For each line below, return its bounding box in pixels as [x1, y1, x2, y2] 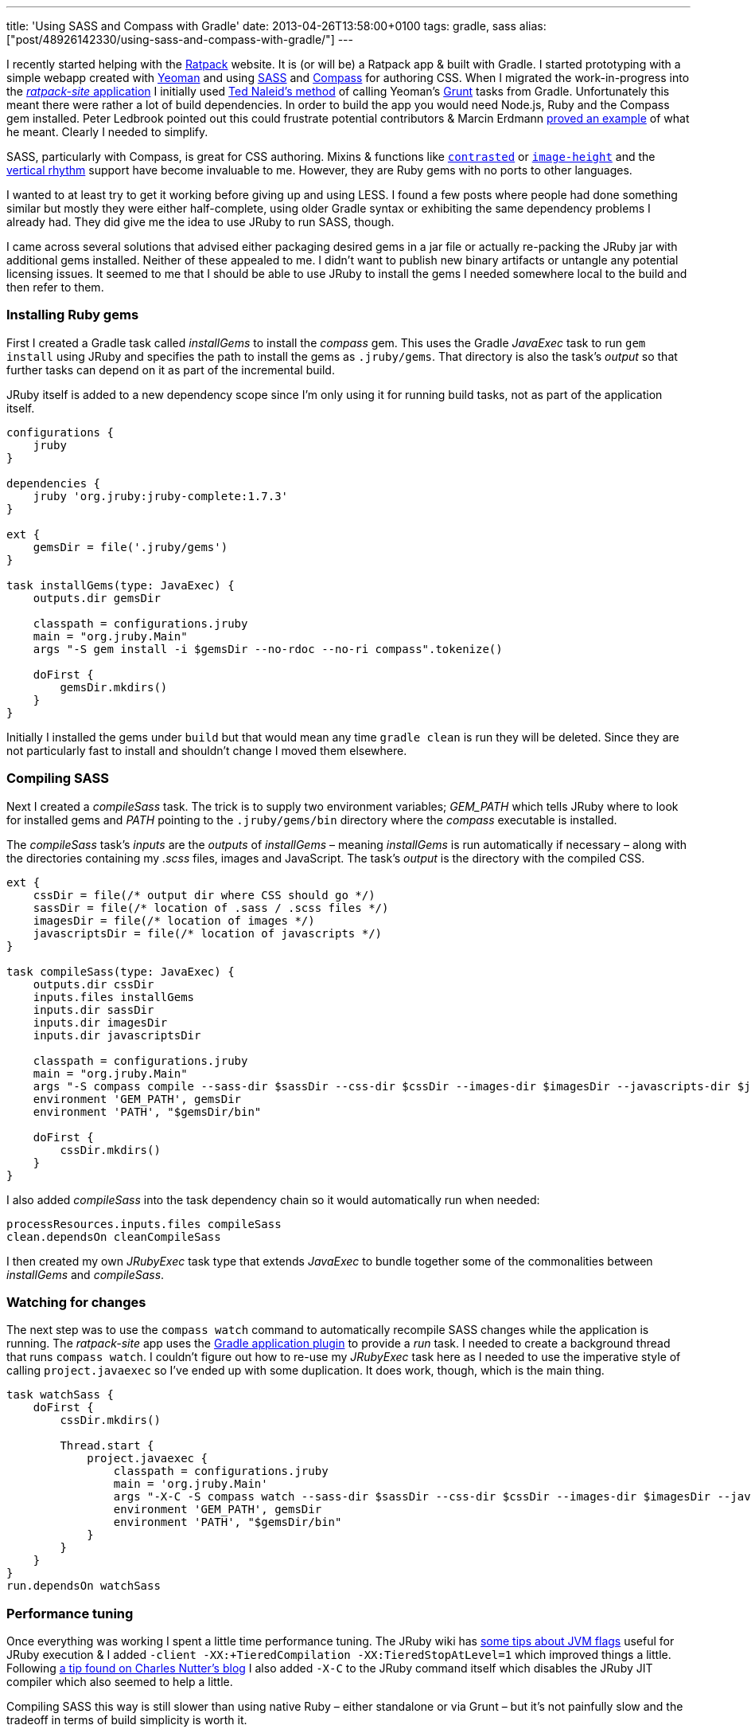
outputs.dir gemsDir [33, 591, 161, 604]
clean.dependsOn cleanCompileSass [6, 1230, 221, 1243]
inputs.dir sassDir [33, 1003, 154, 1016]
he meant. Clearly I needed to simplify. [6, 125, 208, 139]
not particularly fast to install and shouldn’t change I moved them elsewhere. [6, 743, 407, 757]
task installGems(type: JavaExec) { [6, 578, 235, 592]
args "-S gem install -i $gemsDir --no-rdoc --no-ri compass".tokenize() [33, 642, 503, 655]
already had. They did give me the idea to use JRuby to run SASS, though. [6, 215, 395, 229]
